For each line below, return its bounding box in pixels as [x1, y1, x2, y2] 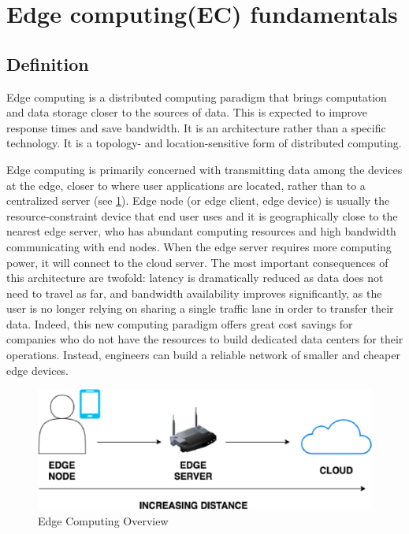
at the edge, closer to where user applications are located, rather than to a [6, 176, 366, 193]
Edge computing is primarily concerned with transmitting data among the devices [6, 161, 403, 177]
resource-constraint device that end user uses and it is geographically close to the [6, 207, 398, 224]
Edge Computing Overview [38, 512, 169, 528]
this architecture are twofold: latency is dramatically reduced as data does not [6, 269, 384, 286]
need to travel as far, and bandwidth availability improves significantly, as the [6, 284, 382, 301]
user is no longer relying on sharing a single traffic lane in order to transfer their [6, 300, 394, 317]
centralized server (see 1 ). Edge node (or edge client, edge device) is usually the [6, 192, 390, 209]
